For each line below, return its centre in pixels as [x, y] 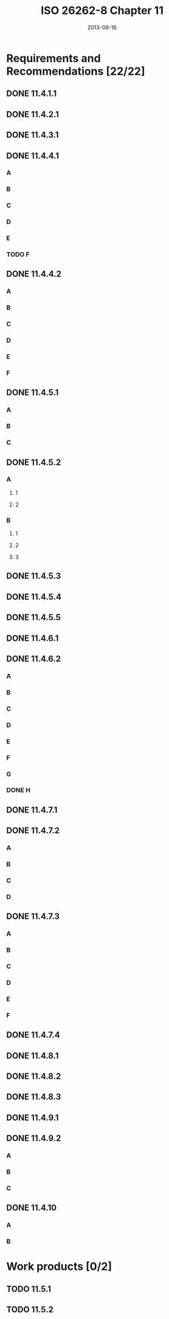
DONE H [18, 790]
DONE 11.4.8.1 [33, 1056]
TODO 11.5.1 [29, 1289]
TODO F [18, 255]
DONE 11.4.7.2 [33, 831]
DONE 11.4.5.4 [34, 597]
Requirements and [54, 58]
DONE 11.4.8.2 [34, 1076]
